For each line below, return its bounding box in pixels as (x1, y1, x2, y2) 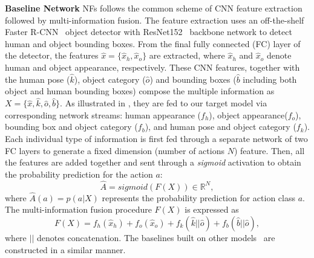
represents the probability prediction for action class (102, 191, 296, 204)
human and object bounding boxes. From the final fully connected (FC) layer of (5, 37, 301, 50)
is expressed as (185, 203, 239, 216)
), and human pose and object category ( (145, 120, 296, 133)
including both (243, 73, 297, 85)
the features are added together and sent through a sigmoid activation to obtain (5, 156, 301, 169)
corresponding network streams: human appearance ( (5, 108, 201, 121)
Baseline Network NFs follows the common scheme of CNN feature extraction (5, 2, 303, 14)
